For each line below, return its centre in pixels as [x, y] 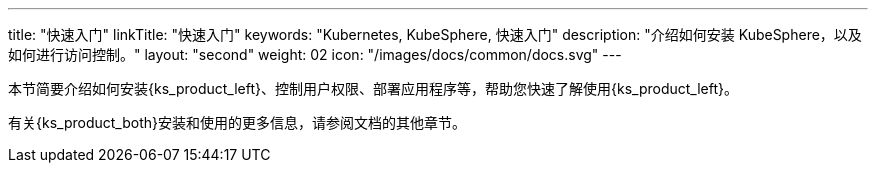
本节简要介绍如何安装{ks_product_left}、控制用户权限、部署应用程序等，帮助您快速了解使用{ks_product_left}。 [373, 88]
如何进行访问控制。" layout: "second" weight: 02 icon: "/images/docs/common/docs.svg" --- [315, 54]
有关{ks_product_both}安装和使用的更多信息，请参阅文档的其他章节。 [237, 122]
